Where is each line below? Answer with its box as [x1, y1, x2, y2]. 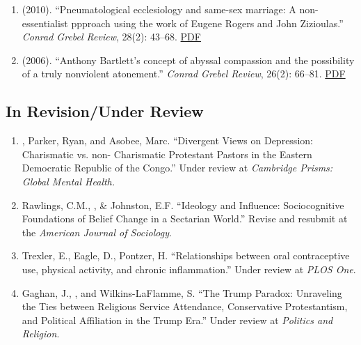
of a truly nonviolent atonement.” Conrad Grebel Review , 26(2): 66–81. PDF [22, 66, 346, 81]
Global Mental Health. [22, 174, 115, 188]
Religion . [22, 326, 60, 341]
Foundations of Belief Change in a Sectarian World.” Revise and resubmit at [22, 211, 348, 226]
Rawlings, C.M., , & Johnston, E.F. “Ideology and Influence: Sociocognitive [22, 197, 344, 212]
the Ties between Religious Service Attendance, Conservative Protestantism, [22, 299, 348, 314]
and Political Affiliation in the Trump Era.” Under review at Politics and [22, 312, 333, 327]
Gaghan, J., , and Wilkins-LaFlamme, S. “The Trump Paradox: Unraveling [22, 285, 342, 300]
